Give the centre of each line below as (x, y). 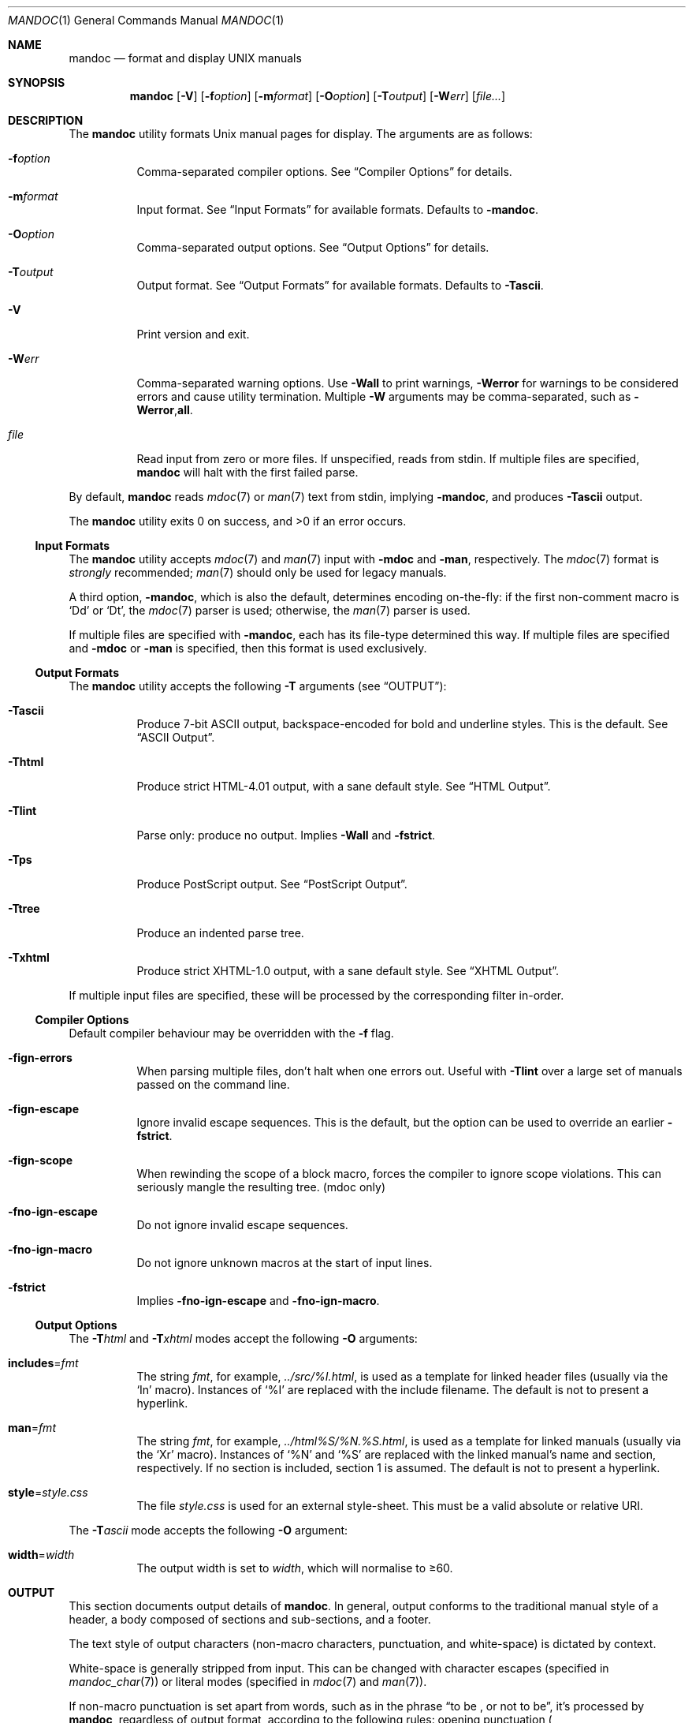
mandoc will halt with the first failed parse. (247, 472)
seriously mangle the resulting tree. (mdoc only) (261, 1187)
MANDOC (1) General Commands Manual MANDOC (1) (146, 20)
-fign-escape (43, 1109)
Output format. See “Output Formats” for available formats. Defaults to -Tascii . (340, 285)
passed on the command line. (213, 1084)
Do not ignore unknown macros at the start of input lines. (285, 1263)
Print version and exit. (193, 334)
